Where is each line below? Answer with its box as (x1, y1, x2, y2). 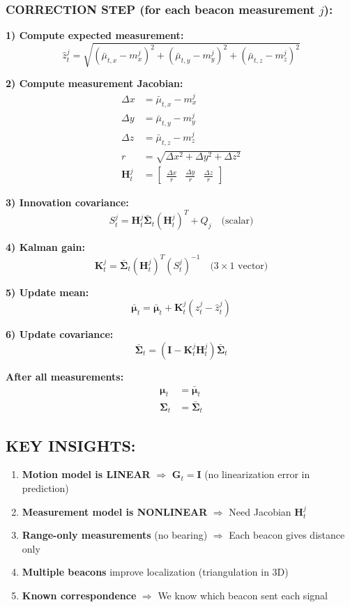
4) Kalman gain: (6, 240, 85, 254)
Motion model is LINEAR (22, 467, 151, 482)
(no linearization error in (204, 467, 310, 482)
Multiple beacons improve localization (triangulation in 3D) (22, 564, 289, 579)
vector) (238, 261, 268, 271)
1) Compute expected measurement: (6, 28, 184, 43)
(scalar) (221, 216, 254, 226)
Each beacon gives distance (229, 528, 345, 542)
